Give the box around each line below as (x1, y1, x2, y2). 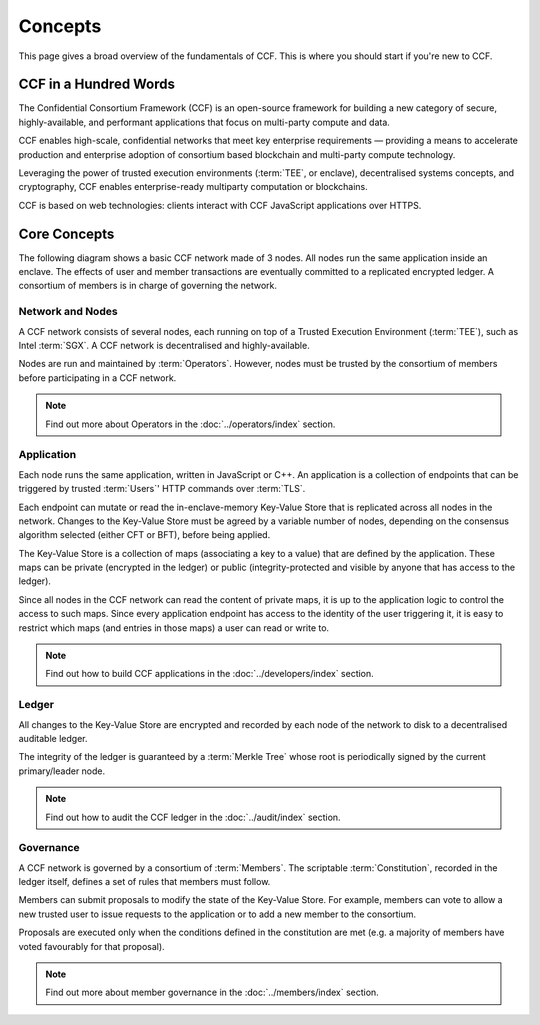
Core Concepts (18, 225, 115, 242)
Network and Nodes (18, 305, 119, 319)
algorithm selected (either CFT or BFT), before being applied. (18, 529, 271, 541)
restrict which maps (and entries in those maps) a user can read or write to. (18, 621, 330, 634)
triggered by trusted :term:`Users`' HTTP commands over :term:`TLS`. (18, 483, 306, 495)
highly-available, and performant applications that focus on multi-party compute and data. (18, 116, 390, 128)
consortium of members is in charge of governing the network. (18, 280, 278, 292)
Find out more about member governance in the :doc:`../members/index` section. (45, 986, 379, 999)
